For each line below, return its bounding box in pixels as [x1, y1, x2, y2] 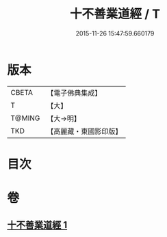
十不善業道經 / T [69, 6, 161, 22]
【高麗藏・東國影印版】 [47, 126, 123, 136]
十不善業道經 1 [7, 219, 68, 231]
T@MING [10, 113, 40, 123]
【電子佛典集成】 [47, 88, 102, 98]
